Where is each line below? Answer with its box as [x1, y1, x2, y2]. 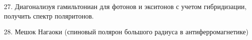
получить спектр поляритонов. [4, 10, 94, 20]
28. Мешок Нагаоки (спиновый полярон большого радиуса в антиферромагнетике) [4, 27, 249, 37]
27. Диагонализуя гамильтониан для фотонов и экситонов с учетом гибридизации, [4, 1, 247, 11]
